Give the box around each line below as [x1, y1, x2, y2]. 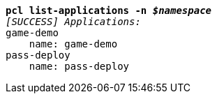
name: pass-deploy [29, 61, 130, 72]
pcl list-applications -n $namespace [6, 5, 212, 16]
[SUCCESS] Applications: [6, 16, 141, 27]
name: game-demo [29, 38, 118, 49]
